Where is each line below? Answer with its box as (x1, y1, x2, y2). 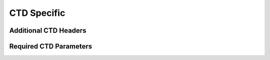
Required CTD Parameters (9, 42, 92, 51)
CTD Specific (9, 7, 65, 18)
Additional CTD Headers (9, 26, 86, 35)
